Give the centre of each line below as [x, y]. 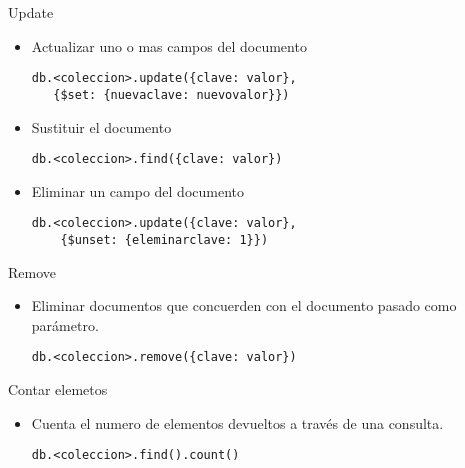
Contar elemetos [58, 389]
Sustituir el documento [101, 126]
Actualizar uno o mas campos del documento [169, 45]
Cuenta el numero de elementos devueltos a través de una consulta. [237, 422]
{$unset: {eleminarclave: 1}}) [164, 240]
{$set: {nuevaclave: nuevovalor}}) [171, 94]
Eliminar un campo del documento [137, 190]
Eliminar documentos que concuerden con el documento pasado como [244, 305]
